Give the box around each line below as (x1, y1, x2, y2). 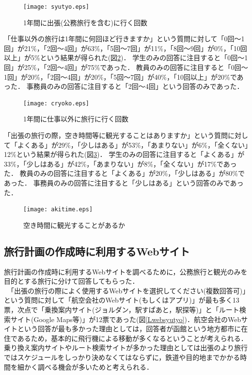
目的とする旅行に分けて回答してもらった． (4, 276, 139, 286)
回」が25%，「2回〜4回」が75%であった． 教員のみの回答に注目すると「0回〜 (4, 62, 248, 72)
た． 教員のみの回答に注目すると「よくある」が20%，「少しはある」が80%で (4, 168, 245, 178)
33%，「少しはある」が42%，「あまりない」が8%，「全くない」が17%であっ (4, 158, 237, 169)
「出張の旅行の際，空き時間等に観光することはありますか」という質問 (4, 130, 228, 140)
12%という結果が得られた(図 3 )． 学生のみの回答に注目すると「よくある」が (4, 149, 245, 159)
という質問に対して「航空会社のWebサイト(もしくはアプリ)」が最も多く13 (4, 295, 239, 305)
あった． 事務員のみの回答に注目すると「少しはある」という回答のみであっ (4, 178, 244, 188)
